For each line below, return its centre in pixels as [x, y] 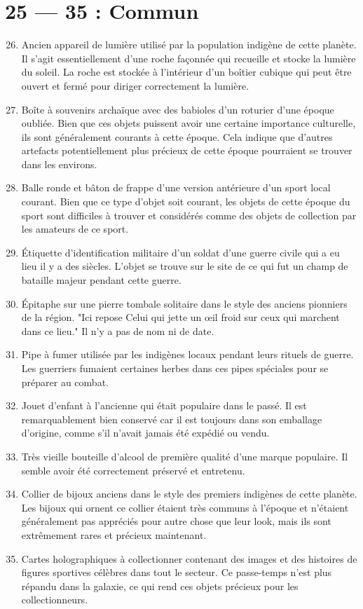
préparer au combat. [65, 382]
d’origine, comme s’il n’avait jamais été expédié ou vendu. [145, 433]
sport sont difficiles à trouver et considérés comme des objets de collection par [189, 215]
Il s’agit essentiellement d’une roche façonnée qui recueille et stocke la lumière [189, 58]
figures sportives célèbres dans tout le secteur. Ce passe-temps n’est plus [177, 572]
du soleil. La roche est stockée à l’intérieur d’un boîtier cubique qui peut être [186, 72]
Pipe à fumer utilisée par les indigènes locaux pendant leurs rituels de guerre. [187, 354]
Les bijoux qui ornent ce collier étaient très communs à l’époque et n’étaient [185, 507]
